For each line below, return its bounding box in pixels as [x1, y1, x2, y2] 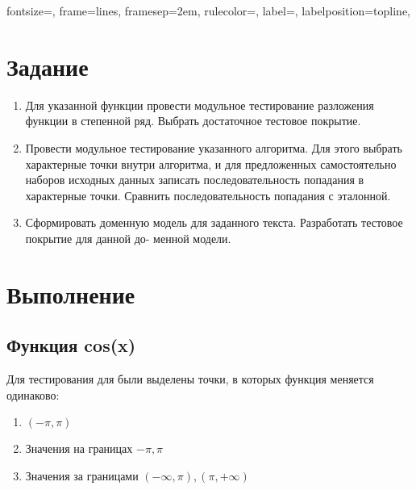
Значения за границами [25, 467, 139, 484]
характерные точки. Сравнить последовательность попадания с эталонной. [25, 186, 391, 203]
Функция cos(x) [6, 333, 136, 358]
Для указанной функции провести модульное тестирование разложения [25, 96, 374, 113]
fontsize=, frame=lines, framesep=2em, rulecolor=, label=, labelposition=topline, [6, 2, 411, 19]
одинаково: [6, 386, 60, 403]
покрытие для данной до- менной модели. [25, 229, 231, 246]
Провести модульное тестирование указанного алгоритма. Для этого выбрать [25, 139, 402, 156]
